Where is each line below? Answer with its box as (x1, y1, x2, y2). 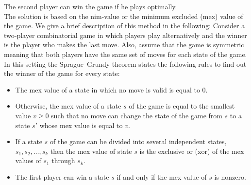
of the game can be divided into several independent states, (50, 136, 227, 147)
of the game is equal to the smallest (129, 101, 235, 111)
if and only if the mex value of (117, 171, 207, 182)
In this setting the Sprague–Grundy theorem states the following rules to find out (4, 58, 247, 69)
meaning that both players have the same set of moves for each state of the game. (4, 49, 247, 59)
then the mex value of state (50, 146, 132, 156)
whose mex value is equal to (39, 120, 123, 130)
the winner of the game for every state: (4, 68, 120, 78)
